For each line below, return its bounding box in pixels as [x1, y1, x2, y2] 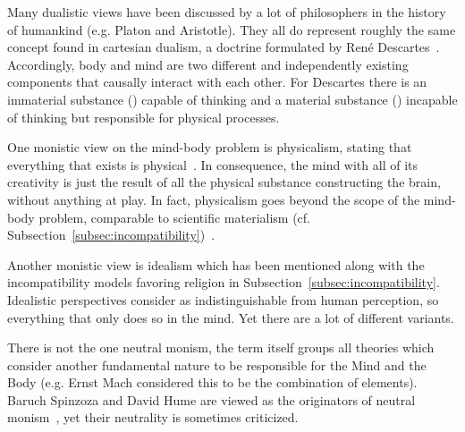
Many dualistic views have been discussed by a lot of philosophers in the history [7, 3, 446, 21]
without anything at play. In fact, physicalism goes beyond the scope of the [7, 190, 420, 208]
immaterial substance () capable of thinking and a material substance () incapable [7, 89, 458, 108]
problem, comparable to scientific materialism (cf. [38, 208, 310, 226]
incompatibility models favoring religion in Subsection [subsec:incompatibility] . [7, 273, 440, 292]
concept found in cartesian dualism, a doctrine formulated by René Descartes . [7, 38, 440, 56]
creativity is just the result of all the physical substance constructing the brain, [7, 173, 441, 191]
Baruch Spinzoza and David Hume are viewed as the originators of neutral [7, 390, 416, 409]
